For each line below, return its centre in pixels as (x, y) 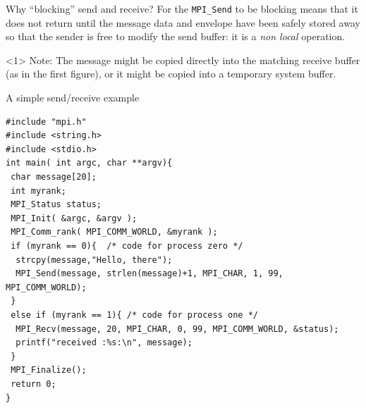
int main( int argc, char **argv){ (89, 163)
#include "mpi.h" (46, 122)
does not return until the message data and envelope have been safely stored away (183, 22)
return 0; (33, 384)
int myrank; (38, 191)
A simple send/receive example (73, 98)
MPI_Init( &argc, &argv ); (74, 218)
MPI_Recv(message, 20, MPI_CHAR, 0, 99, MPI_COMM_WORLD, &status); (177, 329)
